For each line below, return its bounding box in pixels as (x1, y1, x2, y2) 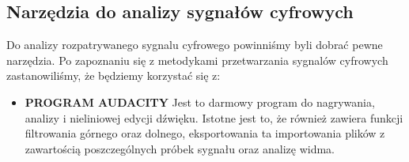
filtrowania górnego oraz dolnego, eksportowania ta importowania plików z (25, 125, 385, 141)
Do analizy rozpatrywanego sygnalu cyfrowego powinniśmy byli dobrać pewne (6, 36, 383, 53)
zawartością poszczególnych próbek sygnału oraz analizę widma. (25, 140, 335, 156)
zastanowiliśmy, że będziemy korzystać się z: (6, 67, 221, 84)
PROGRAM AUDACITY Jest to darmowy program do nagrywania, (25, 93, 375, 110)
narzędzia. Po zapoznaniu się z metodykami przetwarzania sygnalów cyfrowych (6, 51, 388, 68)
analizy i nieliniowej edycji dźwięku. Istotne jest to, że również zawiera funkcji (25, 109, 403, 126)
